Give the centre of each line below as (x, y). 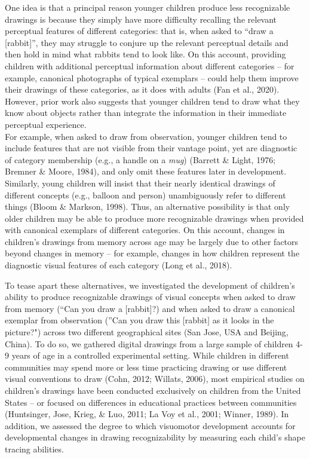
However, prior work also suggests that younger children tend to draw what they (152, 101)
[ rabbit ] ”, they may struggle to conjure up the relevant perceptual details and (147, 42)
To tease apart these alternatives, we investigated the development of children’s (150, 285)
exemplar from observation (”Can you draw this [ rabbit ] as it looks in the (139, 320)
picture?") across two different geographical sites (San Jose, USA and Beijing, (147, 332)
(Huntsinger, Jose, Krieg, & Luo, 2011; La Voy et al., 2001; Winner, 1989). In (147, 414)
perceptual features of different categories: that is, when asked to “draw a (139, 31)
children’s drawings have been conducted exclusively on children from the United (153, 390)
